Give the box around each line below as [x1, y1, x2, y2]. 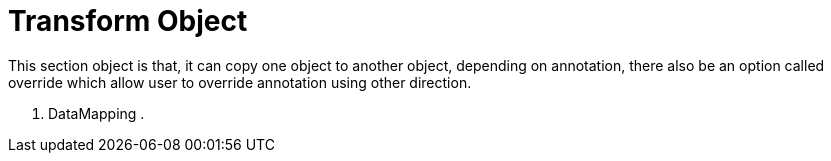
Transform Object [8, 4, 248, 38]
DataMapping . [48, 104, 145, 122]
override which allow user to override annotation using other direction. [8, 73, 472, 91]
